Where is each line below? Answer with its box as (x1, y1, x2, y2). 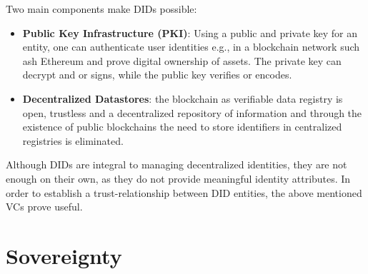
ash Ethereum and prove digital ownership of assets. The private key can (22, 53, 342, 68)
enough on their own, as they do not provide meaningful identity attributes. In (6, 171, 351, 186)
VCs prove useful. (6, 199, 83, 214)
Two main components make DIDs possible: (6, 1, 197, 16)
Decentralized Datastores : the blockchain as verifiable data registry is (22, 91, 343, 106)
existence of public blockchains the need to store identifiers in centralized (22, 119, 342, 134)
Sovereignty (6, 240, 122, 270)
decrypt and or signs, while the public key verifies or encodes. (22, 67, 292, 82)
